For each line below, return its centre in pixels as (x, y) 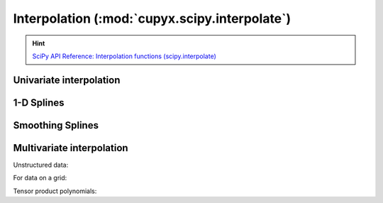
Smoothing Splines (56, 125)
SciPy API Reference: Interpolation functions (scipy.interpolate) (124, 56)
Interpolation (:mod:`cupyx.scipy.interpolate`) (152, 18)
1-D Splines (39, 103)
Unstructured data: (41, 165)
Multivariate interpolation (71, 148)
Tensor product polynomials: (55, 191)
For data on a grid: (40, 178)
